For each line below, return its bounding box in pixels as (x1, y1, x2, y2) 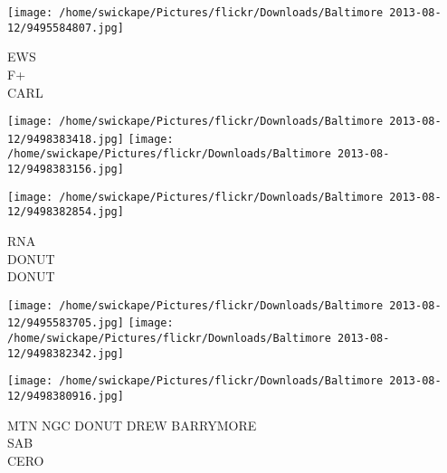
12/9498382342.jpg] (7, 346, 124, 360)
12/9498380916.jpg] (7, 390, 124, 403)
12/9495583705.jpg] (7, 317, 124, 330)
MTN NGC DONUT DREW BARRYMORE (7, 415, 257, 434)
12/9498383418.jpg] (7, 132, 124, 146)
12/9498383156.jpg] (7, 163, 124, 176)
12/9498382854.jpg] (7, 205, 124, 219)
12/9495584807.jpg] (7, 21, 124, 34)
